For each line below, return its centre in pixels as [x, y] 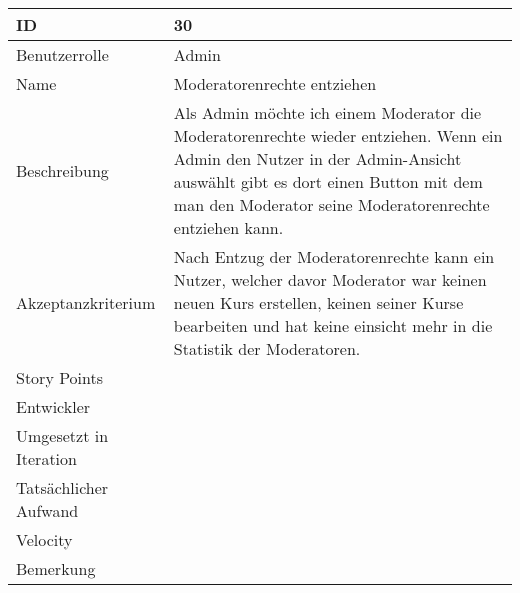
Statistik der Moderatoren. [267, 348]
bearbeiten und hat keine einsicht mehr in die [333, 325]
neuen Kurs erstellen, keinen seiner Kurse [318, 302]
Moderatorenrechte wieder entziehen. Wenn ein [338, 135]
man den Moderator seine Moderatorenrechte [331, 204]
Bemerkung [56, 568]
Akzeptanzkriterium [86, 302]
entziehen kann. [228, 227]
